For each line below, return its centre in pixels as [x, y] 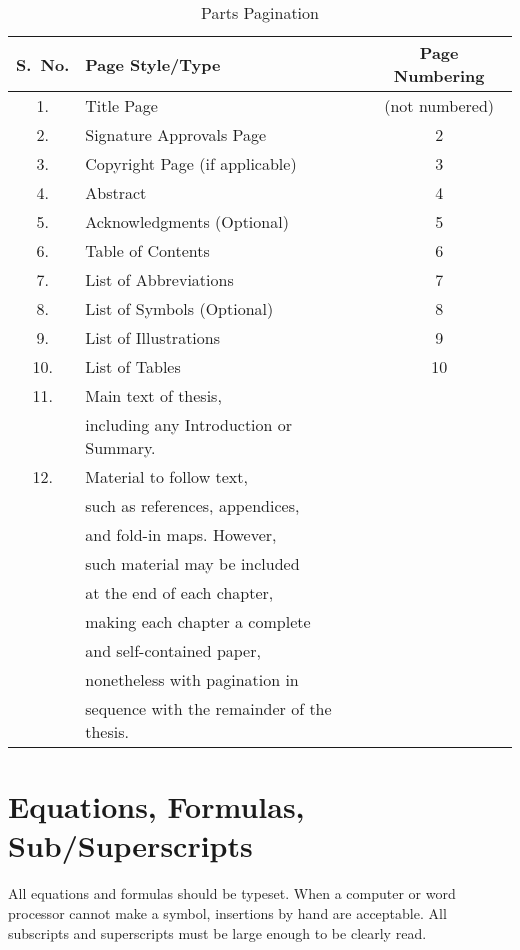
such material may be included [192, 563]
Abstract [116, 192]
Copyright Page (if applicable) [191, 163]
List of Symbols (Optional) [179, 308]
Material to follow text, [166, 476]
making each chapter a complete [198, 621]
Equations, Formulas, [156, 806]
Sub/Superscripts [130, 845]
